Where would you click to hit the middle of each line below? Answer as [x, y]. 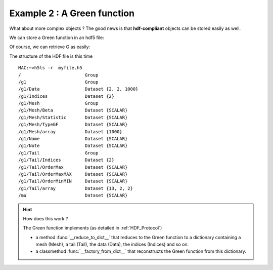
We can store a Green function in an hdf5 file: [57, 37]
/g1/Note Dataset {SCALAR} [73, 146]
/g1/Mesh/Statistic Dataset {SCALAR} [73, 117]
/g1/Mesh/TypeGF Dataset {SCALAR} [73, 125]
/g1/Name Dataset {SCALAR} [73, 139]
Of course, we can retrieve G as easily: [50, 47]
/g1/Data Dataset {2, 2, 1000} [78, 89]
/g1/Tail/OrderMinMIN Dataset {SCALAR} [73, 181]
